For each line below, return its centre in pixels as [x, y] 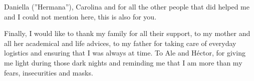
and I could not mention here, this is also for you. [80, 16]
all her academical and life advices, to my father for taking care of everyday [120, 43]
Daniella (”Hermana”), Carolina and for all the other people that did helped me [127, 6]
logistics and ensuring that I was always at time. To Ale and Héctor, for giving [125, 53]
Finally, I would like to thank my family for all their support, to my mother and [127, 33]
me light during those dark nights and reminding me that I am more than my [123, 62]
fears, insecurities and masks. [49, 72]
